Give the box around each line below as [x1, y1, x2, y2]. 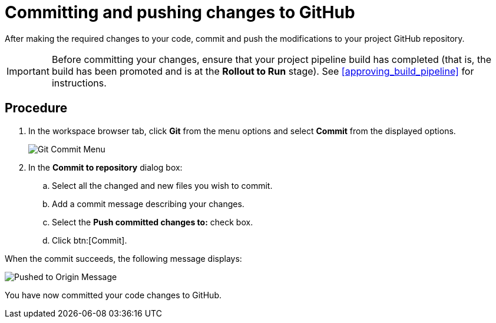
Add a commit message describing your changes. [52, 198, 244, 209]
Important [6, 65, 49, 77]
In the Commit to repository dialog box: [28, 162, 183, 172]
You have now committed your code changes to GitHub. [5, 289, 221, 300]
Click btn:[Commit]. [52, 235, 127, 245]
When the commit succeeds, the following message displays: [5, 253, 242, 264]
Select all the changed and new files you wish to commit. [52, 180, 273, 191]
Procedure [5, 101, 68, 116]
